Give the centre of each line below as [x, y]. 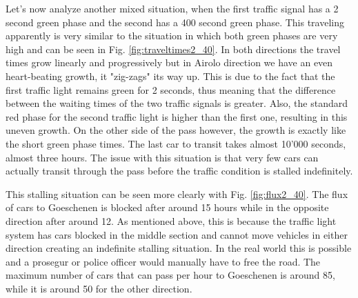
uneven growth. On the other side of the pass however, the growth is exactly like [176, 130]
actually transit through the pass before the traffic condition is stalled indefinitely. [179, 171]
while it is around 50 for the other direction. [99, 288]
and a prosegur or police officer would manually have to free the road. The [163, 261]
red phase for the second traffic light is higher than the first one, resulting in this [177, 116]
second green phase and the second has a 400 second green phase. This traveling [175, 22]
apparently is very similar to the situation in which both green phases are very [172, 36]
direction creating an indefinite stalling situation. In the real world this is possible [179, 248]
